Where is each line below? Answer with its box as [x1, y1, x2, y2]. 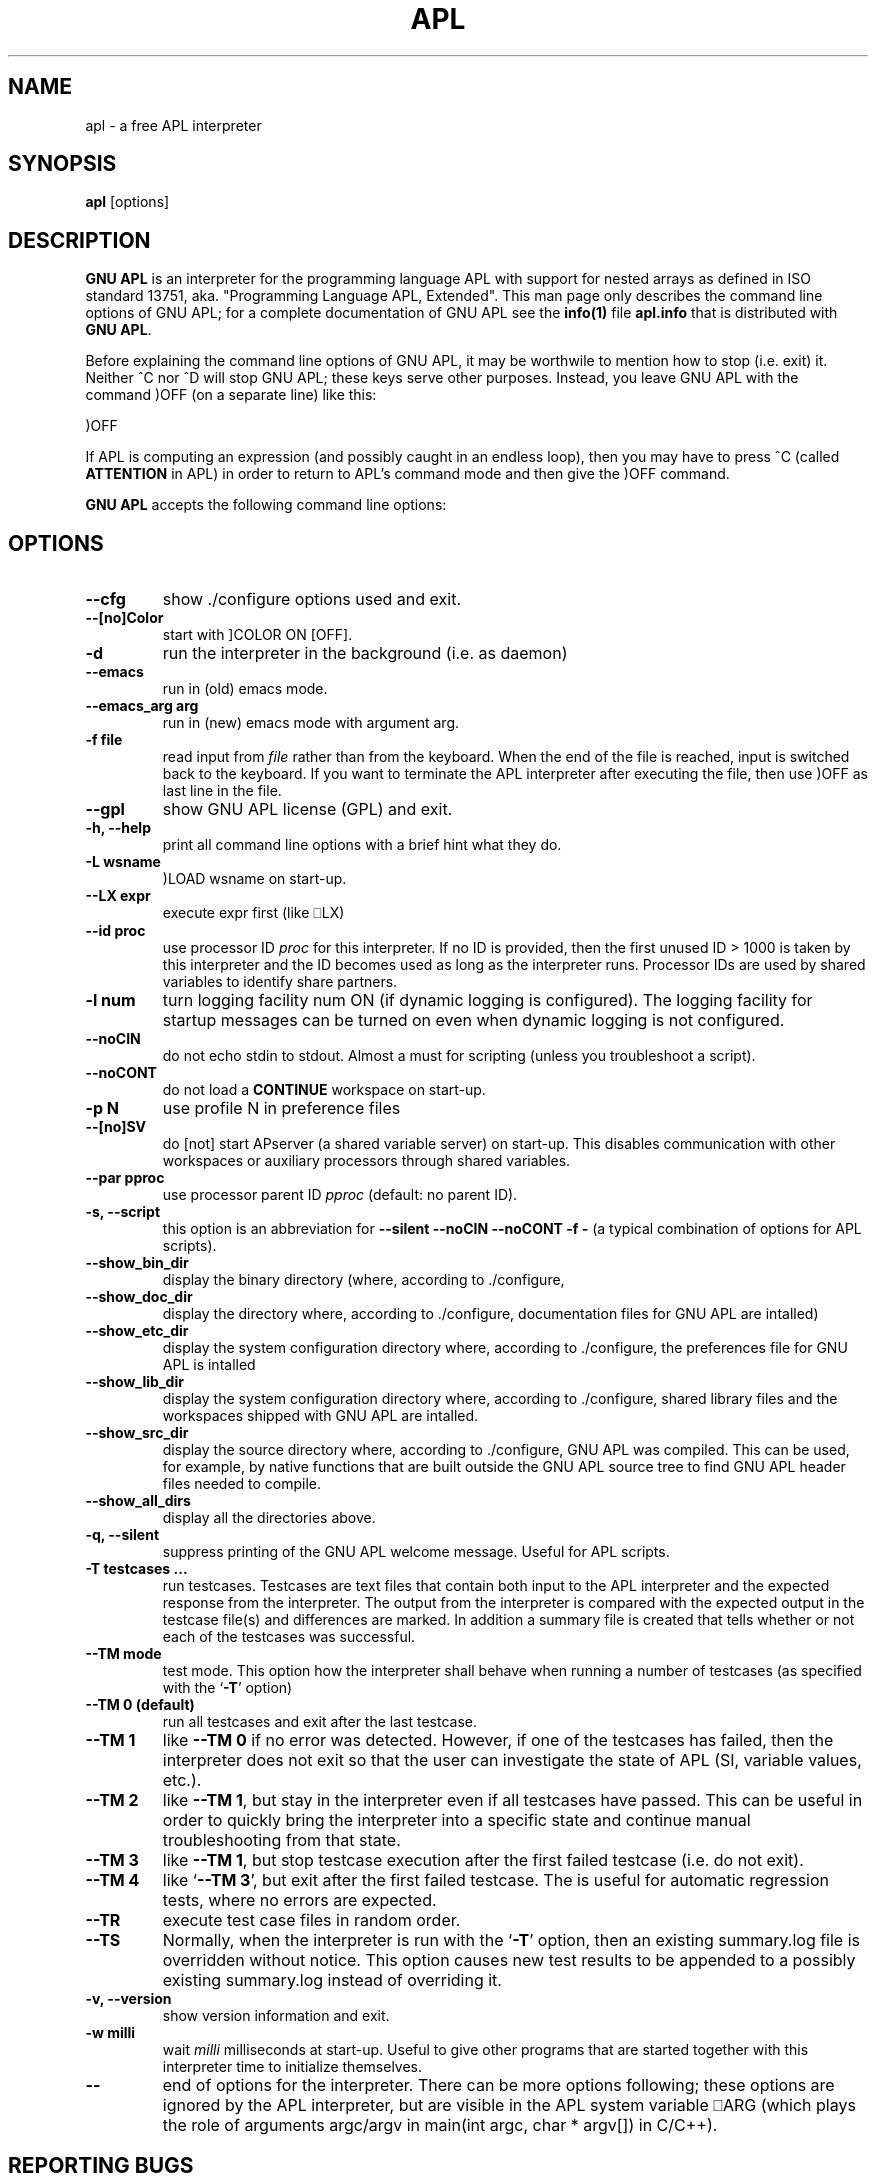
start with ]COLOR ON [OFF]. [162, 626, 353, 644]
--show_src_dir [85, 1424, 189, 1442]
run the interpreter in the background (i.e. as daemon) [162, 643, 568, 664]
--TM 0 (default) [85, 1696, 195, 1714]
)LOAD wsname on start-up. [162, 870, 347, 888]
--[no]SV [85, 1118, 147, 1136]
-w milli [85, 2024, 136, 2042]
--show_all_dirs [85, 1492, 191, 1510]
